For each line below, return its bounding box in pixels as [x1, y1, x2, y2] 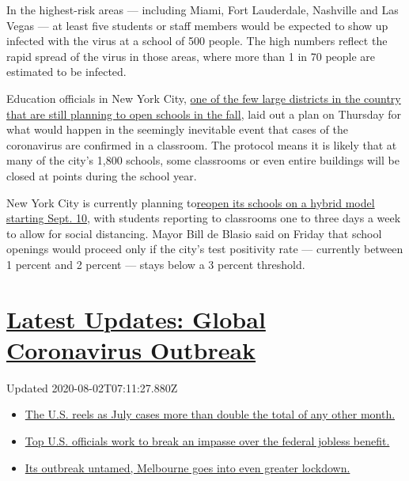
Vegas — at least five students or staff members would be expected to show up [6, 17, 388, 33]
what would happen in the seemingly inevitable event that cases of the [6, 121, 348, 138]
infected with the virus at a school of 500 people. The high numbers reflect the [6, 32, 388, 49]
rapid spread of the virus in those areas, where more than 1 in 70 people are [6, 47, 376, 64]
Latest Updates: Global [6, 302, 266, 335]
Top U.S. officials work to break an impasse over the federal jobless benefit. [25, 433, 390, 449]
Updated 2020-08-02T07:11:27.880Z [6, 379, 178, 396]
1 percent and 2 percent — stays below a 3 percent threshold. [6, 256, 305, 272]
